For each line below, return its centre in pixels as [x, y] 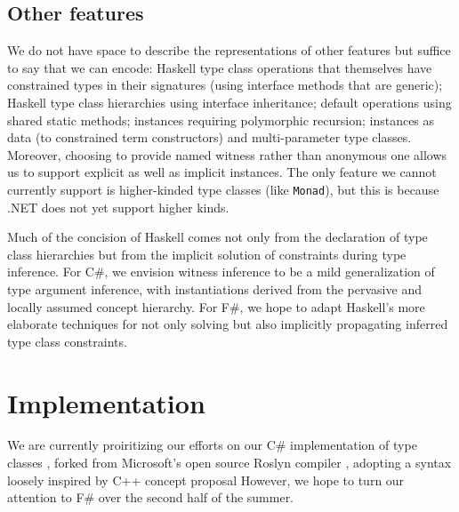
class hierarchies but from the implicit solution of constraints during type [207, 254]
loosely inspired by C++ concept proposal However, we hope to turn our [206, 480]
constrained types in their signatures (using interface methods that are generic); [225, 85]
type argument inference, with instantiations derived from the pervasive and [214, 288]
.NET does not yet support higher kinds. [118, 207]
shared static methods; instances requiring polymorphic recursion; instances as [221, 120]
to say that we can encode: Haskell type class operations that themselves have [220, 67]
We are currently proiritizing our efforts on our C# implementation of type [212, 445]
